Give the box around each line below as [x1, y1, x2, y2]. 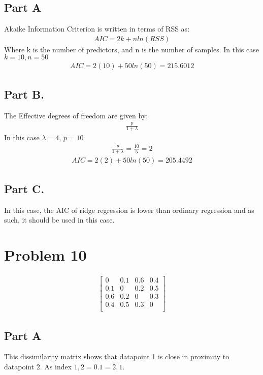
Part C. [4, 180, 45, 196]
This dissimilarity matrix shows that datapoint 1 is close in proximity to [4, 351, 229, 362]
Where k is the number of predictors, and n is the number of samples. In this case [4, 44, 259, 54]
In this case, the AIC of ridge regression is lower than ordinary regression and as [4, 204, 254, 215]
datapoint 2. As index [4, 361, 72, 371]
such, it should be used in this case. [4, 214, 115, 225]
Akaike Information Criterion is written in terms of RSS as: [4, 23, 190, 34]
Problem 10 [4, 244, 87, 265]
